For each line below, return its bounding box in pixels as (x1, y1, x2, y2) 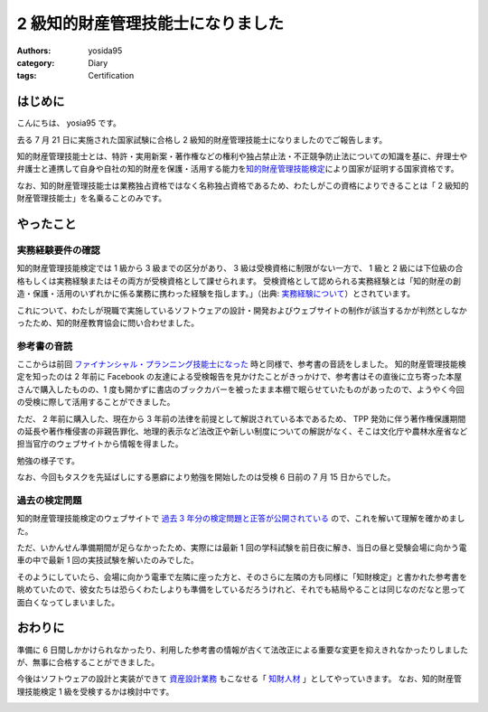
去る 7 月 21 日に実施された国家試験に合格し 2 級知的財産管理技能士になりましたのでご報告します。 (16, 134, 388, 145)
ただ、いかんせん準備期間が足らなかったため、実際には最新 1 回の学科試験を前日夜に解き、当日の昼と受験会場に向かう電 (16, 542, 467, 553)
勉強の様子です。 (16, 454, 80, 465)
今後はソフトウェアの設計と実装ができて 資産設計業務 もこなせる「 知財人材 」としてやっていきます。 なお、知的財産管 (16, 673, 463, 684)
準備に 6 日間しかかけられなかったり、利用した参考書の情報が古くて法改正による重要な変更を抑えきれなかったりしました (16, 644, 469, 655)
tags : (16, 70, 37, 81)
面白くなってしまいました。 (16, 596, 120, 607)
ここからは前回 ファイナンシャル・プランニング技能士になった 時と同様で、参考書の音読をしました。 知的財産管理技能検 (16, 359, 466, 370)
